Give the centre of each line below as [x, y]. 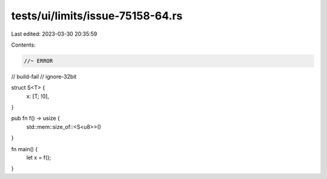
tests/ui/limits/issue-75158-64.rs [97, 16]
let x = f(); [39, 158]
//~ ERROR [38, 61]
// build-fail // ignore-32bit [44, 76]
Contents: [23, 45]
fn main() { [25, 149]
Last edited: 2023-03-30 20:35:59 [54, 34]
